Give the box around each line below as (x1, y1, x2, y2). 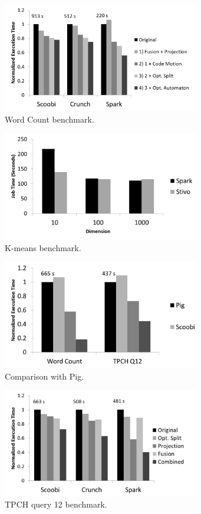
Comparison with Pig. (5, 370, 84, 382)
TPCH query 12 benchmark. (5, 498, 107, 510)
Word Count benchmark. (5, 113, 94, 125)
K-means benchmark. (5, 241, 81, 253)
